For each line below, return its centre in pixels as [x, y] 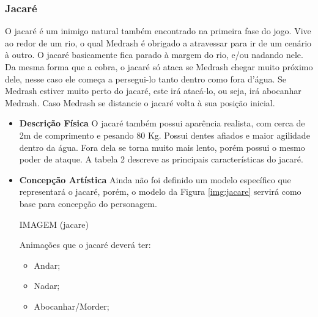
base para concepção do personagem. [88, 203]
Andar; [47, 265]
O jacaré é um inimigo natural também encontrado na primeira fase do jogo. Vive [158, 31]
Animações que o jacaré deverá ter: [85, 245]
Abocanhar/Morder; [72, 306]
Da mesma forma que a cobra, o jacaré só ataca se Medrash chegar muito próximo [159, 67]
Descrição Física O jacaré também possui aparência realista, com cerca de [162, 123]
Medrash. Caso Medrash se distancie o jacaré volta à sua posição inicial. [140, 102]
